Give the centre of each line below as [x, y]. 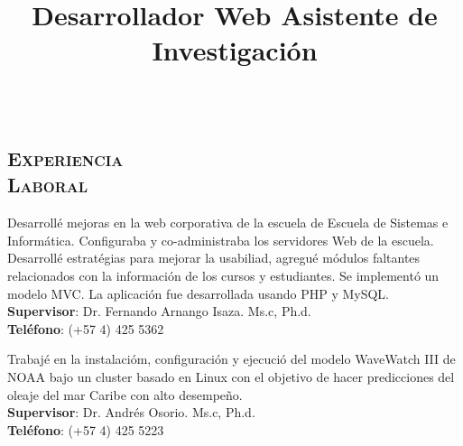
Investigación [235, 50]
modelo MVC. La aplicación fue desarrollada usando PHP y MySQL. [198, 293]
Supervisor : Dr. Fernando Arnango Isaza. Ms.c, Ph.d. [159, 311]
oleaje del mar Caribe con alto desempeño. [125, 394]
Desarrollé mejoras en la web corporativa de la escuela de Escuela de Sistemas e [228, 223]
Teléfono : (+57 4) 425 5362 [86, 328]
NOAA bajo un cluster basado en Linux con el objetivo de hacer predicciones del [231, 376]
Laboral [48, 185]
